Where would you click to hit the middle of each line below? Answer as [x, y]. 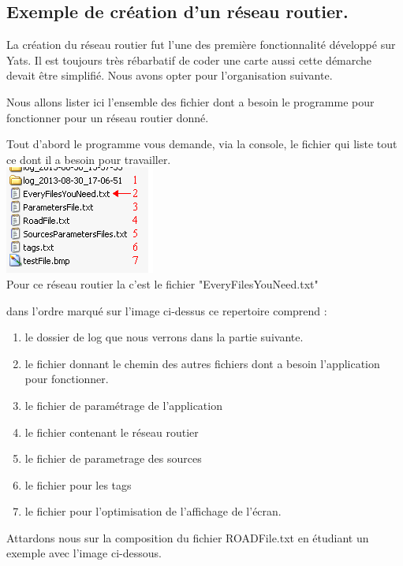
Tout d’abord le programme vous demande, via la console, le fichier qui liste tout [202, 144]
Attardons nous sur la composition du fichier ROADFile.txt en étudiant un [188, 537]
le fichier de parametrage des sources [113, 458]
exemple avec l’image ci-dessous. [84, 553]
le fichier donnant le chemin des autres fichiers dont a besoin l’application [202, 363]
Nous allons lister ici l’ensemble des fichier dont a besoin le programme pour [190, 101]
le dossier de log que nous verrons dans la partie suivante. [164, 337]
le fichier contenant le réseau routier [112, 432]
